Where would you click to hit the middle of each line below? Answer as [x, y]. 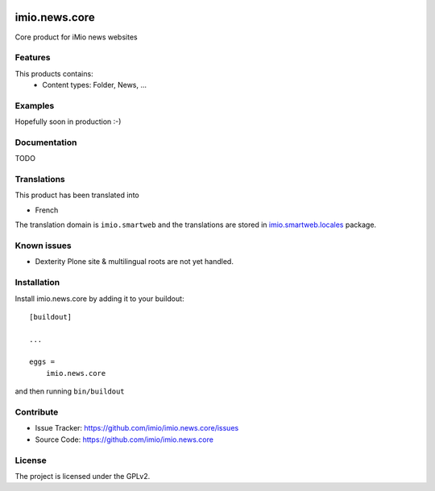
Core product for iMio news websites [76, 37]
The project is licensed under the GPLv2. [83, 476]
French [47, 210]
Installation [37, 283]
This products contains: [54, 73]
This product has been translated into [77, 195]
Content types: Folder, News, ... [95, 85]
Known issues [43, 245]
